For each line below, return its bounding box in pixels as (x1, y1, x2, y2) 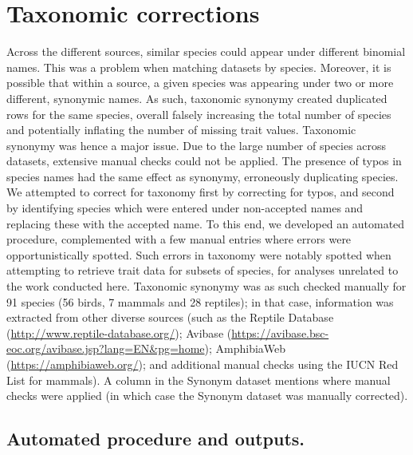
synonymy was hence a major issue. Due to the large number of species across (6, 136, 387, 153)
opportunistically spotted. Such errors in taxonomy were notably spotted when (6, 246, 391, 263)
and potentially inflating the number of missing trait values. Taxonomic (6, 121, 356, 138)
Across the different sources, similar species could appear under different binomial (6, 43, 406, 60)
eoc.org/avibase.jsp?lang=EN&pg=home (6, 340, 205, 357)
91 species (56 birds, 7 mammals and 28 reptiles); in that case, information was (6, 293, 394, 310)
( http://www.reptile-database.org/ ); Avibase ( (6, 324, 232, 341)
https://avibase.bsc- (231, 324, 329, 341)
